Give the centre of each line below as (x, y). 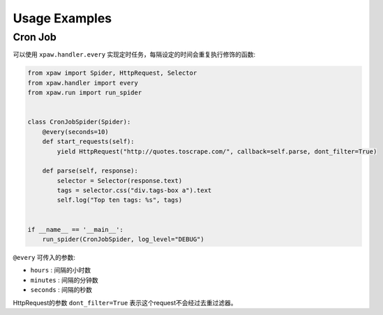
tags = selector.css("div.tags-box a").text (134, 191)
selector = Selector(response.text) (120, 181)
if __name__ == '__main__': (75, 229)
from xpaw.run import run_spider (85, 93)
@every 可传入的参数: (44, 257)
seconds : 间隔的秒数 (61, 290)
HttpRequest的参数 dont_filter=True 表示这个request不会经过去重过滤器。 (125, 302)
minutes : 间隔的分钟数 (64, 280)
